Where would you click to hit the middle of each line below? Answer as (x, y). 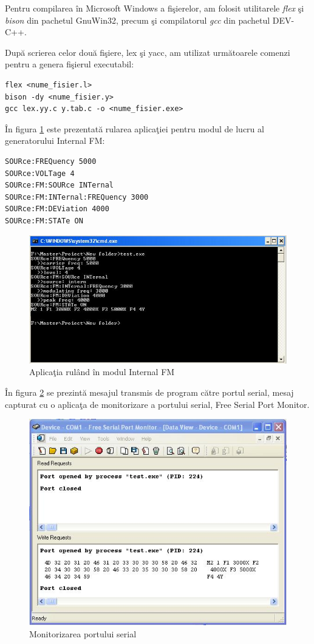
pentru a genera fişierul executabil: (70, 64)
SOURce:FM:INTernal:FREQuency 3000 (77, 197)
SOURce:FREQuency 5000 (51, 161)
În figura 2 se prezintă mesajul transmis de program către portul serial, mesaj (149, 392)
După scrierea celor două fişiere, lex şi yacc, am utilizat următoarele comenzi (148, 52)
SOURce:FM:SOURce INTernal (59, 185)
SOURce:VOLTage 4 (40, 173)
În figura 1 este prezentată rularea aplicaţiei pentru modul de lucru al (135, 128)
